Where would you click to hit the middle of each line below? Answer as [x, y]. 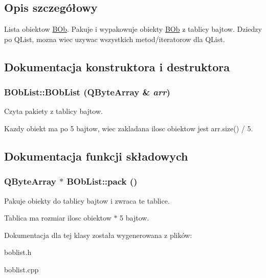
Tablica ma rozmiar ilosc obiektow [58, 218]
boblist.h [18, 252]
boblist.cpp [21, 269]
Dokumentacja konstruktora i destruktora [117, 66]
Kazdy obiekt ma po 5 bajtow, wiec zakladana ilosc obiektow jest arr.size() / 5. [129, 128]
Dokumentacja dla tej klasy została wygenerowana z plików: [98, 235]
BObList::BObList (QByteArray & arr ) [87, 92]
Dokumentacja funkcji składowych [96, 156]
